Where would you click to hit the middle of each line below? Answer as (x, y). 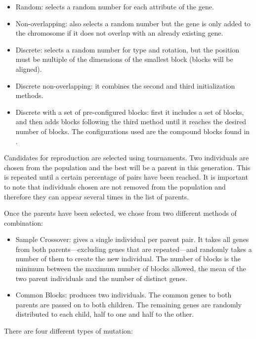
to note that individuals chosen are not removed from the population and (115, 186)
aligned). (29, 69)
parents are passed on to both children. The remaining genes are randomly (128, 304)
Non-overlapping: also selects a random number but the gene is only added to (133, 23)
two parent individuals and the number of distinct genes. (102, 278)
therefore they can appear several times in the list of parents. (97, 196)
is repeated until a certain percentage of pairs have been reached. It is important (126, 177)
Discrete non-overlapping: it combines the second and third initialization (125, 85)
